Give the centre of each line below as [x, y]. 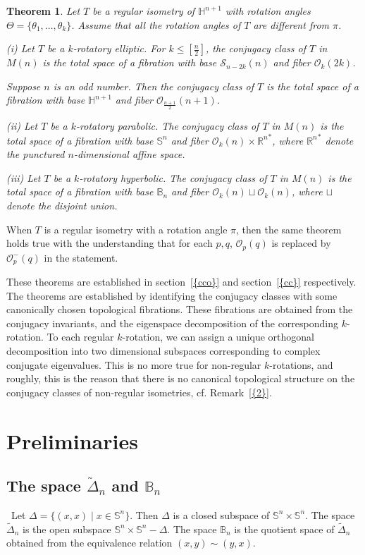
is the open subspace [67, 529]
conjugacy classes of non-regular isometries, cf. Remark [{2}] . [139, 392]
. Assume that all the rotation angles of [156, 24]
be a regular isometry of [144, 11]
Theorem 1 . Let [43, 11]
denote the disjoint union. [62, 205]
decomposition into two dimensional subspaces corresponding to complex [163, 350]
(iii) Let [24, 177]
